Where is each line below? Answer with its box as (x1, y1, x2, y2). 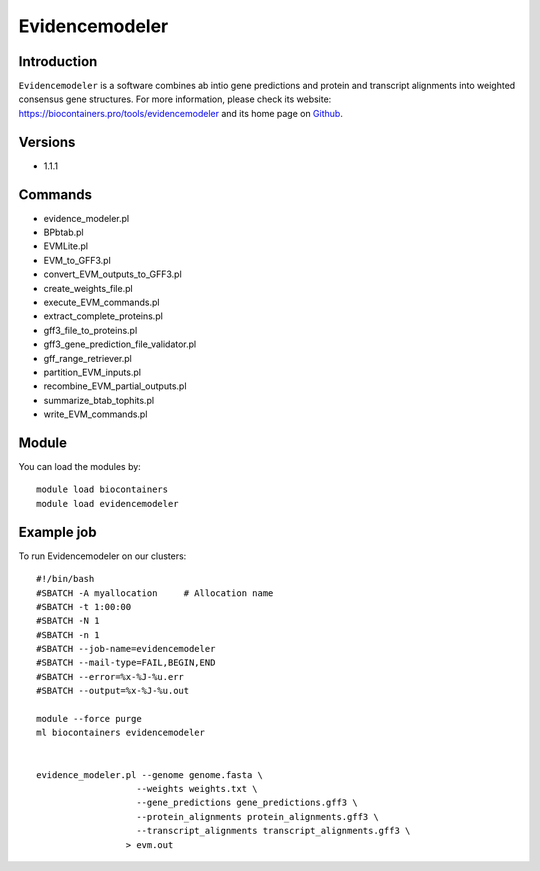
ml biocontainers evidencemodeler (36, 727, 205, 739)
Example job (18, 523, 97, 540)
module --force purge (36, 713, 142, 725)
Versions (18, 133, 76, 150)
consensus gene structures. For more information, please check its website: (18, 93, 332, 105)
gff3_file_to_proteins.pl (43, 324, 138, 336)
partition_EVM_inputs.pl (43, 366, 142, 378)
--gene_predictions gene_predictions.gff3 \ (136, 797, 359, 809)
